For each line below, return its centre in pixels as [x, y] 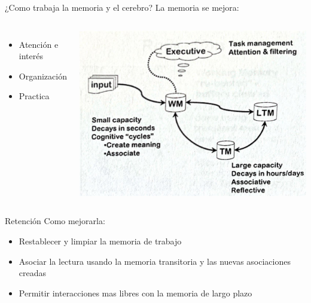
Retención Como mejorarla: [55, 221]
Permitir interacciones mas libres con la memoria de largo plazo [135, 293]
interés [31, 56]
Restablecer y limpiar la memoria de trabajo [100, 241]
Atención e [39, 44]
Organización [43, 76]
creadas [33, 273]
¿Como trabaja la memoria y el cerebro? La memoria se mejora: [122, 7]
